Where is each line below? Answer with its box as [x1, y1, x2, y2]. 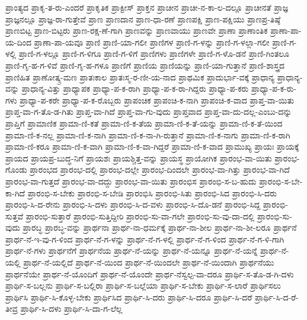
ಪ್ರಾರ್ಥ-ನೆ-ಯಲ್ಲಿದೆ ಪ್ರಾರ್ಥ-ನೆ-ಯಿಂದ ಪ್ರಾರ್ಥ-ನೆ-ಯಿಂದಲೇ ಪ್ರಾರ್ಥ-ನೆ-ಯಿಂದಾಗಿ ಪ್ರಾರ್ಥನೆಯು [23, 256, 274, 269]
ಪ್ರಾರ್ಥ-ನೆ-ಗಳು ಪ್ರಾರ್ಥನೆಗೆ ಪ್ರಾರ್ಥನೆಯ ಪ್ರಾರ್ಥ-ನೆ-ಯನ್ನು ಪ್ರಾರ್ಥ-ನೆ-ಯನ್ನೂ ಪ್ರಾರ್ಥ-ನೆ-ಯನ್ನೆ [5, 244, 258, 257]
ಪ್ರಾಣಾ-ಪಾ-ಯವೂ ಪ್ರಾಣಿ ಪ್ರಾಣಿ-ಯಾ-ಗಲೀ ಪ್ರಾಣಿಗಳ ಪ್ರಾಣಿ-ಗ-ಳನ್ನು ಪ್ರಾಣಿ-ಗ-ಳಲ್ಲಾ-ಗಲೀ [34, 35, 270, 48]
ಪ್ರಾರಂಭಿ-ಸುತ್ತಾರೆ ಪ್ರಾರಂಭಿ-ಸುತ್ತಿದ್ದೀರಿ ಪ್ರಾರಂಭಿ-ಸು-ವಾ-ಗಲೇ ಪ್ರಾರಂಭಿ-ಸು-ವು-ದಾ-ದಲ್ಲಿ [25, 209, 255, 222]
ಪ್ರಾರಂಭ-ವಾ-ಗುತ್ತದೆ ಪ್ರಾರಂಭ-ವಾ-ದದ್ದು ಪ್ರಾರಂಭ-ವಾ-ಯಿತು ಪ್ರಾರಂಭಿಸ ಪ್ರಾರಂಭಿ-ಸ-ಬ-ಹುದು [5, 174, 257, 187]
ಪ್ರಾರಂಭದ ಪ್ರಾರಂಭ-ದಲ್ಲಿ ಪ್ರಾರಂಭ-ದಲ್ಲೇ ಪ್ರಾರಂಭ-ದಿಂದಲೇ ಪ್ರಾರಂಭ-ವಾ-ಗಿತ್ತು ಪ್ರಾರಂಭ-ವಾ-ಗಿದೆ [30, 163, 290, 176]
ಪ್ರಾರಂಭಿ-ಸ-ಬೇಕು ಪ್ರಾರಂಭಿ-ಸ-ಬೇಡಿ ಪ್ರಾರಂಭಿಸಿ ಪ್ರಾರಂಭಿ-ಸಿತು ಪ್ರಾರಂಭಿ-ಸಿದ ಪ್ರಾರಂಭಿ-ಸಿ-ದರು [27, 186, 277, 199]
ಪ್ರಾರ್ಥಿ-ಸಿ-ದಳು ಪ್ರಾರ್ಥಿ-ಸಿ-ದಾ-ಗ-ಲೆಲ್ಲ [20, 302, 123, 315]
